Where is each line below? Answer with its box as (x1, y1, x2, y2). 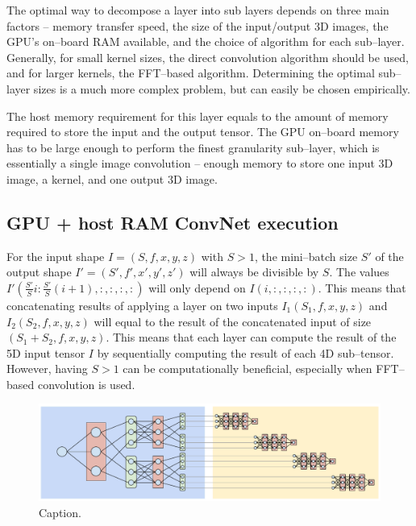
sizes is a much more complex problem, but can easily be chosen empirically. (33, 80, 410, 97)
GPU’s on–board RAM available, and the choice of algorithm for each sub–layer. (6, 33, 405, 50)
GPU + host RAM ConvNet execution (6, 209, 339, 234)
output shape (6, 263, 72, 280)
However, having (6, 360, 88, 377)
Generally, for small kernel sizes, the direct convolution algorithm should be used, (6, 48, 409, 65)
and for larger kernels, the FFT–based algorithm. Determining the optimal (6, 64, 375, 81)
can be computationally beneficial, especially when (123, 360, 372, 377)
